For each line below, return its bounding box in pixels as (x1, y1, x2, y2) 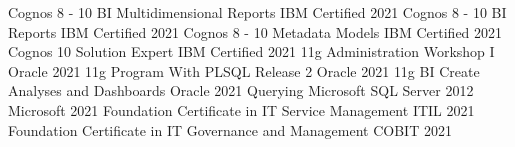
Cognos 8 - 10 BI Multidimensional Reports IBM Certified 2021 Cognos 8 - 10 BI (8, 2, 507, 22)
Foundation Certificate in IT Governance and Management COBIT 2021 (8, 119, 452, 140)
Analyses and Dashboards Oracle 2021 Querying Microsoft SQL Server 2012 (8, 80, 474, 101)
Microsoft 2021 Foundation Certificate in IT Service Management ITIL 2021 (8, 99, 475, 120)
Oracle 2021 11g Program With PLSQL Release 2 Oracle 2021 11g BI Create (8, 60, 480, 81)
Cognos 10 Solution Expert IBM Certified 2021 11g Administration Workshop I (8, 41, 495, 62)
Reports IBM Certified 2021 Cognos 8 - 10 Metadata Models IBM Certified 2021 (8, 21, 503, 42)
